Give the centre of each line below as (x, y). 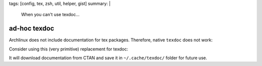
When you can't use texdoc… (50, 15)
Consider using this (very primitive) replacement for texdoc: (69, 49)
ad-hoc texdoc (32, 28)
